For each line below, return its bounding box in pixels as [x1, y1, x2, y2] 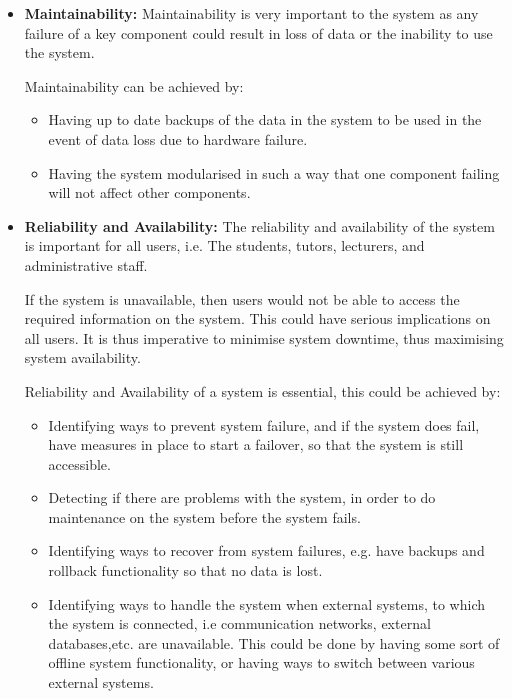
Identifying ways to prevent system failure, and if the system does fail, [48, 414, 480, 435]
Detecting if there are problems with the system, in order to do [48, 487, 436, 508]
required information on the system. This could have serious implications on [24, 308, 491, 329]
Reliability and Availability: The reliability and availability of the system [24, 215, 495, 236]
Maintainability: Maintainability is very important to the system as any [24, 3, 479, 23]
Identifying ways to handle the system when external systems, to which [48, 593, 485, 614]
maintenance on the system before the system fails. [48, 506, 361, 527]
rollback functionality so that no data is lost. [48, 560, 323, 581]
